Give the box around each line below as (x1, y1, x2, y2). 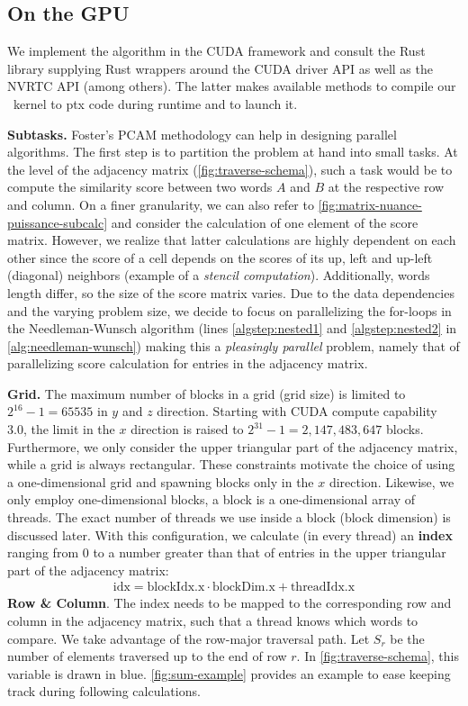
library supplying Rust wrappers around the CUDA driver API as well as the (7, 59, 433, 77)
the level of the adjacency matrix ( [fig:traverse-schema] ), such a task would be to (7, 159, 453, 178)
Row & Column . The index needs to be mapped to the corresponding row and (7, 593, 452, 612)
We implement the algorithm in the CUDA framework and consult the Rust (7, 41, 426, 60)
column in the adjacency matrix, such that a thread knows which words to (7, 611, 418, 630)
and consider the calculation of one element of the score (111, 213, 418, 231)
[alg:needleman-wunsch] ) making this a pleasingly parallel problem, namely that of (7, 336, 460, 355)
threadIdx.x (290, 581, 355, 594)
